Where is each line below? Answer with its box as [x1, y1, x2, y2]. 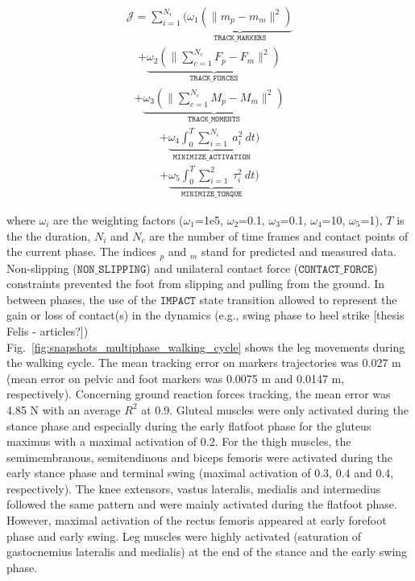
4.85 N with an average [6, 401, 121, 418]
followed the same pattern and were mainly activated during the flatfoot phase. [6, 496, 397, 513]
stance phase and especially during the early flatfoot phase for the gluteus [6, 417, 371, 434]
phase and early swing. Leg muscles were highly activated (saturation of [6, 527, 362, 544]
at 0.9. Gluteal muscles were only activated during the [141, 401, 409, 418]
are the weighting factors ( [53, 211, 184, 228]
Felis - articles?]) [6, 322, 89, 339]
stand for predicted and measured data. [201, 243, 396, 260]
